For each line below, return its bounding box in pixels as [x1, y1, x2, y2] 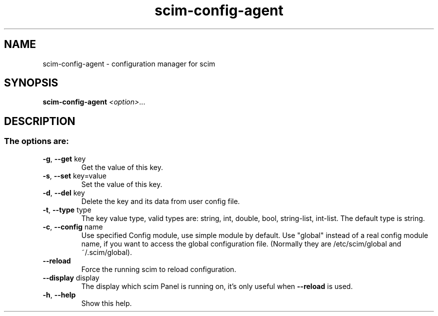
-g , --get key [42, 154, 86, 163]
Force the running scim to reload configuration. [81, 264, 236, 273]
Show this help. [81, 298, 132, 307]
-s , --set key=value [42, 171, 106, 180]
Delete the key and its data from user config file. [81, 196, 240, 205]
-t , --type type [42, 205, 91, 214]
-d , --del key [42, 188, 85, 197]
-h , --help [42, 290, 76, 299]
